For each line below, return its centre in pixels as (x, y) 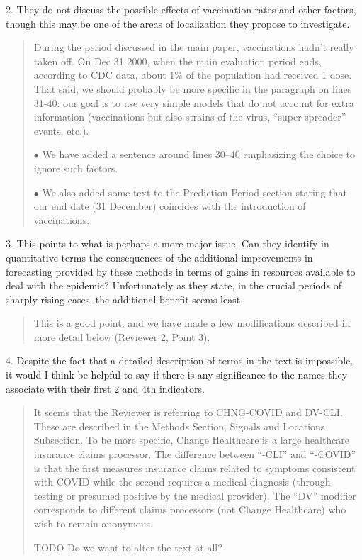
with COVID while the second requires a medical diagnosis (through (182, 482)
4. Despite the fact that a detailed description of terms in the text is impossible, (180, 360)
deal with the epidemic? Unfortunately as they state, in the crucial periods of (174, 285)
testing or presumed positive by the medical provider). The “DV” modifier (195, 495)
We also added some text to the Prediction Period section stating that (194, 192)
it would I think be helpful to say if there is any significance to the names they (177, 375)
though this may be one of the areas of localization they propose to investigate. (178, 23)
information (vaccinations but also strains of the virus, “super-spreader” (190, 117)
